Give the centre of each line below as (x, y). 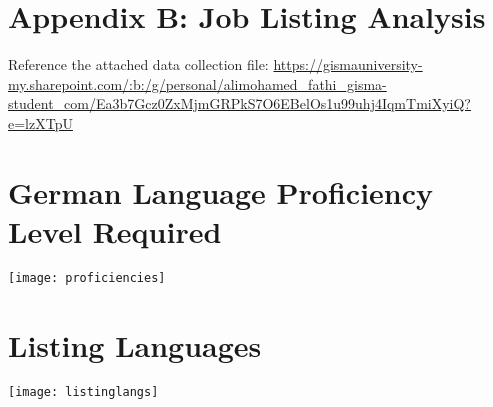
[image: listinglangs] (83, 391)
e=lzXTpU (40, 122)
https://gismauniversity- (348, 64)
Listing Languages (135, 344)
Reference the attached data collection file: (138, 64)
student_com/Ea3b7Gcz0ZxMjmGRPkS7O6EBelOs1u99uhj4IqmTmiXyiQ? (239, 103)
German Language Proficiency (221, 191)
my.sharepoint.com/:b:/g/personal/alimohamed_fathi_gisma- (197, 83)
